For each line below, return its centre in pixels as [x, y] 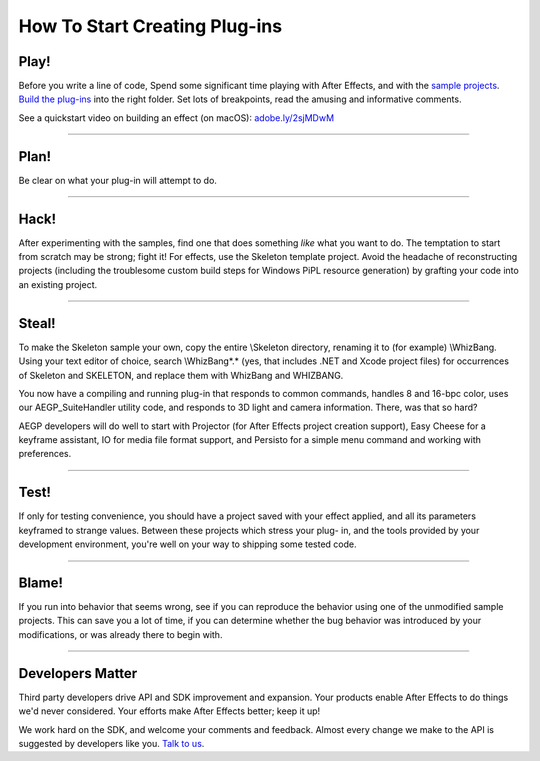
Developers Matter [78, 673]
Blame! [41, 582]
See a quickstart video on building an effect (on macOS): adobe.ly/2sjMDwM [176, 117]
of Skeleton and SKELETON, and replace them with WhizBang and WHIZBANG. [181, 375]
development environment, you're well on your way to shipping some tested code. [187, 544]
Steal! [37, 323]
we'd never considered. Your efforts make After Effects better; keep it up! [169, 711]
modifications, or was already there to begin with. [120, 634]
